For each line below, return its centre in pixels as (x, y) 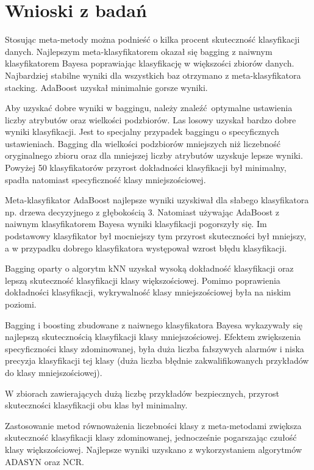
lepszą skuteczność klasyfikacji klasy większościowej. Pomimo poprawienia (143, 280)
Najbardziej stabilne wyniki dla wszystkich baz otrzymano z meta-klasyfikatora (153, 75)
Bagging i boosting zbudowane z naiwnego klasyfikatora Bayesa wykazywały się (154, 324)
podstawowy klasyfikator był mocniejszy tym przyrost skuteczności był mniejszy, (156, 236)
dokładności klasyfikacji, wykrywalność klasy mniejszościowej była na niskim (148, 292)
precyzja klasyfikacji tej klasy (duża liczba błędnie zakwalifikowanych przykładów (157, 360)
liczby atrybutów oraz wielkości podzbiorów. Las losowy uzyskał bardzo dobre (151, 119)
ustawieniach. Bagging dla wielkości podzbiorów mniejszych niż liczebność (143, 143)
